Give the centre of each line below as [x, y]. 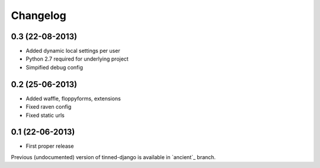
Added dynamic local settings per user [73, 51]
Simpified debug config [54, 67]
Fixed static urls [45, 115]
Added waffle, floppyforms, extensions [73, 99]
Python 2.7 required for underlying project [77, 59]
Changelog [39, 15]
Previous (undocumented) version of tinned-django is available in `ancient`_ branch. [113, 157]
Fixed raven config [49, 107]
